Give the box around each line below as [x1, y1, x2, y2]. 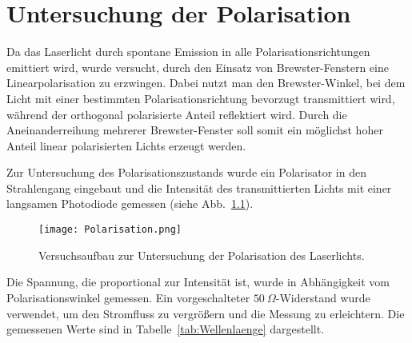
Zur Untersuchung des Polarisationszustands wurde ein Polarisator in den [6, 164, 366, 181]
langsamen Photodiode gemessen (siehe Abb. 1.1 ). [6, 195, 254, 212]
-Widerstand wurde [275, 289, 370, 305]
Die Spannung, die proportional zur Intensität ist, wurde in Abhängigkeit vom [6, 273, 390, 290]
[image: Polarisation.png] [38, 224, 182, 236]
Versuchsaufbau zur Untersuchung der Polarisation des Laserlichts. [38, 246, 365, 263]
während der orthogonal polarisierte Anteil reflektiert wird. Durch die [6, 106, 347, 122]
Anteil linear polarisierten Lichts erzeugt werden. [6, 137, 246, 154]
